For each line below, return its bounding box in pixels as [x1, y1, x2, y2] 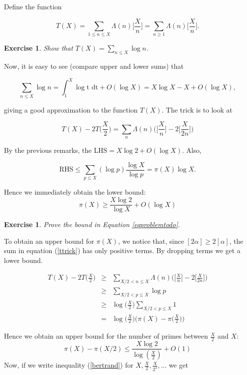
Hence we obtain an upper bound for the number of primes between [4, 331, 208, 341]
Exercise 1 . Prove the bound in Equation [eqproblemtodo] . [4, 219, 180, 230]
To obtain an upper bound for [4, 235, 94, 246]
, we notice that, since [118, 235, 184, 246]
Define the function [4, 1, 62, 11]
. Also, [182, 145, 202, 155]
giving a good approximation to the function [4, 104, 138, 115]
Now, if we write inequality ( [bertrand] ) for [4, 360, 134, 370]
